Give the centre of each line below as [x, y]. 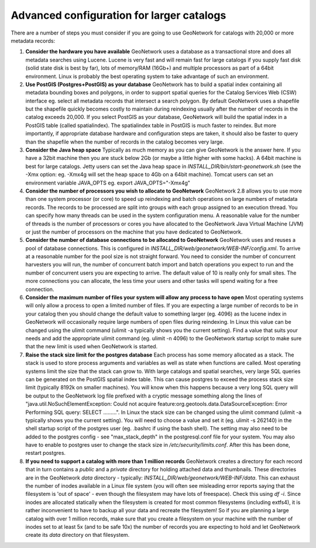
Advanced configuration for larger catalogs [118, 15]
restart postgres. [46, 453]
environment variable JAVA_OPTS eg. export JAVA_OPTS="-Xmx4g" [108, 183]
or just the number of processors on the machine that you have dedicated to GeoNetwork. [134, 232]
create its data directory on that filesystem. [78, 535]
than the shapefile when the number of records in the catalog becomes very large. [125, 142]
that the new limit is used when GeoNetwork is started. [92, 347]
